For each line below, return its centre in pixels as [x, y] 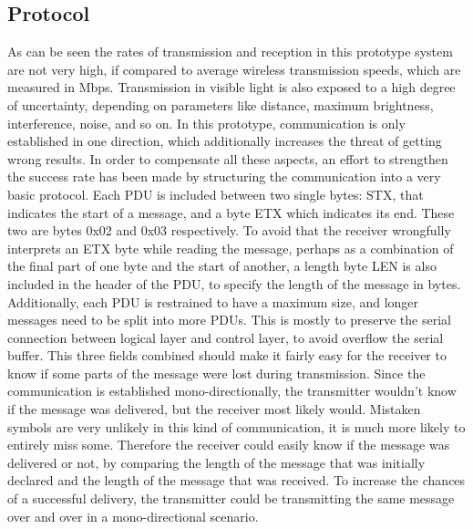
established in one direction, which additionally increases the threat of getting [225, 141]
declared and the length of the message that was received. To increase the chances [236, 480]
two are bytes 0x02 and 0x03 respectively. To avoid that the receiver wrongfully [229, 230]
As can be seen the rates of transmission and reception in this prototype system [230, 52]
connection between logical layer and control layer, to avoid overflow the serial [226, 337]
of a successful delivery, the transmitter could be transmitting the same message [231, 498]
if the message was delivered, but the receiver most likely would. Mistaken [214, 409]
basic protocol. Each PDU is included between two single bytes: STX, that [216, 194]
